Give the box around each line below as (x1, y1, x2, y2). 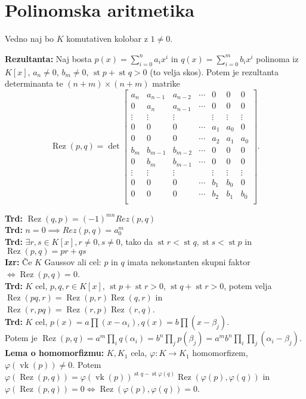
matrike (152, 77, 180, 90)
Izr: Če (5, 256, 32, 268)
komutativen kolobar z (66, 32, 148, 45)
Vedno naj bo (5, 32, 54, 45)
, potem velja (224, 279, 272, 291)
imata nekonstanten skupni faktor (127, 256, 251, 268)
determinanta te (5, 77, 63, 90)
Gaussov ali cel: (44, 256, 101, 268)
